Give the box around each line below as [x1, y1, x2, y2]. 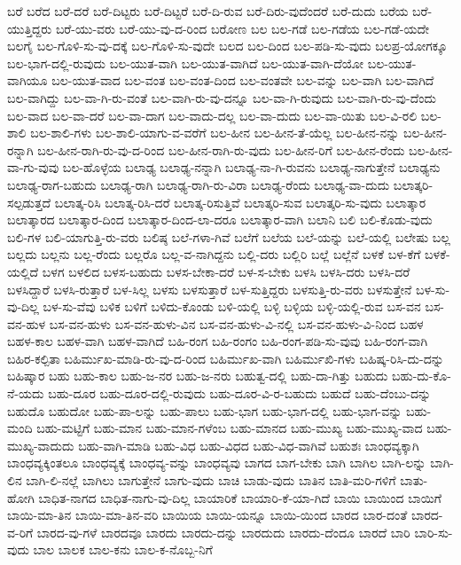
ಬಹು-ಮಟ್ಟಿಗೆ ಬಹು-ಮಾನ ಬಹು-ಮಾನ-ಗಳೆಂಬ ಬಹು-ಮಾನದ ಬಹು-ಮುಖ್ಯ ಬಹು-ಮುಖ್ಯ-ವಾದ [36, 419, 423, 437]
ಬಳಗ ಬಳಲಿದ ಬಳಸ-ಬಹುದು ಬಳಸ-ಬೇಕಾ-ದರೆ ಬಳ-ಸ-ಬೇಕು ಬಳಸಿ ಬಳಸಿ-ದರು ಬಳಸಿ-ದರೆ [42, 262, 410, 280]
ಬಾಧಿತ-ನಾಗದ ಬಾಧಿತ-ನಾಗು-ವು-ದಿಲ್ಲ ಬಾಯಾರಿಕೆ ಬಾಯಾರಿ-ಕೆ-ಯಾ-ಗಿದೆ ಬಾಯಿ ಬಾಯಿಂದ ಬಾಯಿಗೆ [38, 488, 441, 506]
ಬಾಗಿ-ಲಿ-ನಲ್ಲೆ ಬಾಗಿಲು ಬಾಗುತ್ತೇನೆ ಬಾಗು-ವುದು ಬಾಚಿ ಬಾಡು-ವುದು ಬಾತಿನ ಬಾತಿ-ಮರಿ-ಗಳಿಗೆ [26, 471, 396, 490]
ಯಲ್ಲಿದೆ [7, 262, 39, 280]
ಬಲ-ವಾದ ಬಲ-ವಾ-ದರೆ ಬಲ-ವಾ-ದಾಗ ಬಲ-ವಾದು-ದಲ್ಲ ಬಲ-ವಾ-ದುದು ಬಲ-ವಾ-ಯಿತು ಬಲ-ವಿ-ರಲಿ [7, 106, 418, 124]
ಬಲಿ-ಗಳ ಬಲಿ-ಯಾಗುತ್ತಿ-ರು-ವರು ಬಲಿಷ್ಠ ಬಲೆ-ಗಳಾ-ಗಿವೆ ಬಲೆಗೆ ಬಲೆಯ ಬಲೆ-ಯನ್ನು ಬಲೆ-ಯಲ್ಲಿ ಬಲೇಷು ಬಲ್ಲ [7, 227, 450, 246]
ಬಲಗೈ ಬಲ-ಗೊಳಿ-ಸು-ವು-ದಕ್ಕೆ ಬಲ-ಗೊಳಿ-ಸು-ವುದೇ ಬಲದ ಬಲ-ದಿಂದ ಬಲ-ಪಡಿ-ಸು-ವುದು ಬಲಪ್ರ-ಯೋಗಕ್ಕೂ [7, 36, 448, 55]
